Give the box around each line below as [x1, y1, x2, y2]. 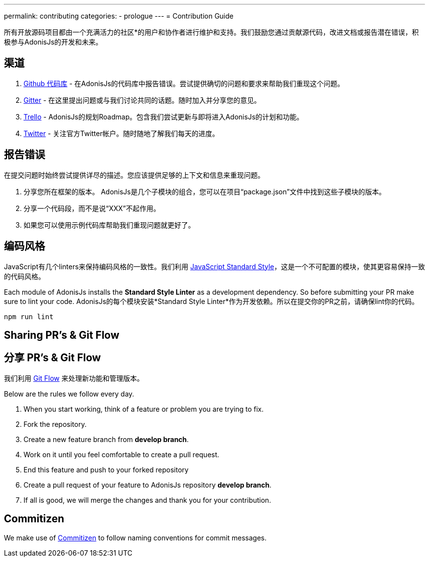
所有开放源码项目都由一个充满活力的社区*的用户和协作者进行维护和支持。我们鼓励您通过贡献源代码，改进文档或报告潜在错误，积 [4, 28, 419, 36]
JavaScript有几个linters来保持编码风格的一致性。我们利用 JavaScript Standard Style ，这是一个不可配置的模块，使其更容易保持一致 [4, 262, 425, 271]
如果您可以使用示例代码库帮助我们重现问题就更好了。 [24, 220, 195, 229]
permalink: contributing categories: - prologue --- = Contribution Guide [4, 12, 234, 20]
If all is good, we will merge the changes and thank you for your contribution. [24, 495, 271, 504]
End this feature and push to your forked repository [24, 465, 189, 474]
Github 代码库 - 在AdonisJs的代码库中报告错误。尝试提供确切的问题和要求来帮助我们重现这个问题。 [24, 79, 344, 88]
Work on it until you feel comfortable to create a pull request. [24, 450, 219, 459]
